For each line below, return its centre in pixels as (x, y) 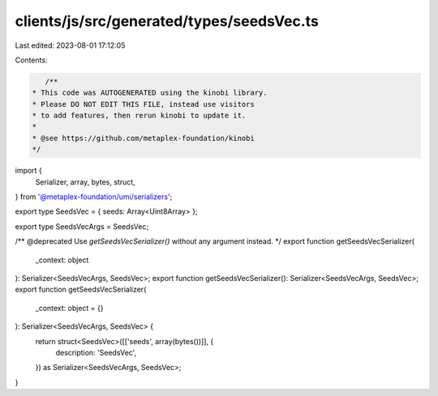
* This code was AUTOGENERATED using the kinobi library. (150, 93)
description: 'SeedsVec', (96, 352)
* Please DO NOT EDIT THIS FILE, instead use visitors (143, 104)
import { (28, 171)
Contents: (31, 60)
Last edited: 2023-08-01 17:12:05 (70, 45)
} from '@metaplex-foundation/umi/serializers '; (94, 197)
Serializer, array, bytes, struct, (85, 181)
